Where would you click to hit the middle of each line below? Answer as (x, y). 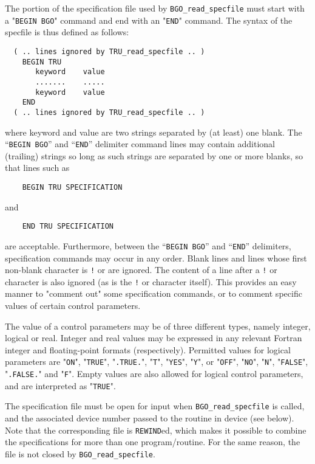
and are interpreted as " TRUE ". (60, 385)
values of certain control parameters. (73, 305)
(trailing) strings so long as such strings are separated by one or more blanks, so (154, 155)
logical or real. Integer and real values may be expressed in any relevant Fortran (154, 338)
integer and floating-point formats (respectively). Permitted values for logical (148, 349)
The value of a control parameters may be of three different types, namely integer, (158, 326)
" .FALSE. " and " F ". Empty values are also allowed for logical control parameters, (154, 374)
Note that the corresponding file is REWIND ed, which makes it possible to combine (156, 430)
